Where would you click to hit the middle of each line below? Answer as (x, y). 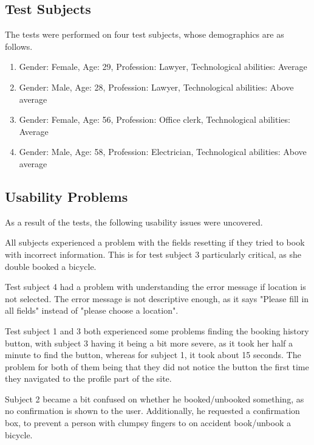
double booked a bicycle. (51, 266)
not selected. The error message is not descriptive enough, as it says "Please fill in (157, 298)
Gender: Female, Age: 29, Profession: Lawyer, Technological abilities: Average (163, 67)
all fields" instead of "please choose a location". (92, 310)
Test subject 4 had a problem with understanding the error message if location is (155, 287)
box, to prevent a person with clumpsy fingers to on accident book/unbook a (148, 423)
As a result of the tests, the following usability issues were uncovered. (134, 222)
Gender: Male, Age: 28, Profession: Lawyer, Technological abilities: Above (156, 87)
